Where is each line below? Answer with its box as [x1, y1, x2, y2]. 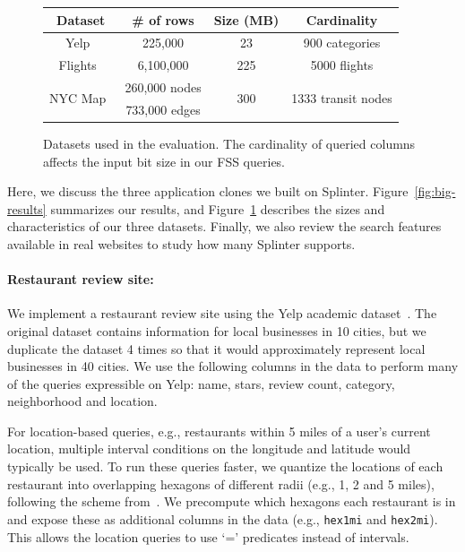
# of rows [132, 10, 194, 29]
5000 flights [310, 56, 374, 74]
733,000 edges [125, 99, 201, 118]
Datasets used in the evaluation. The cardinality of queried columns [43, 134, 416, 152]
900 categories [303, 33, 381, 52]
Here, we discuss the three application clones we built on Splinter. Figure [7, 182, 409, 201]
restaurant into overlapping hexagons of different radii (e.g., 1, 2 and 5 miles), [7, 474, 435, 493]
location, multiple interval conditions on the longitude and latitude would [7, 439, 411, 458]
